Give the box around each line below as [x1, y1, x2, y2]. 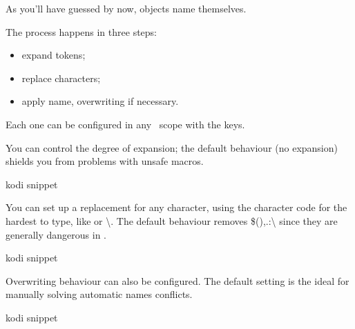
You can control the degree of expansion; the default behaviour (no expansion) [6, 140, 338, 154]
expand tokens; [21, 48, 86, 62]
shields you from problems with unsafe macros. [6, 154, 204, 168]
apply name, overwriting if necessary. [21, 94, 179, 108]
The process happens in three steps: [6, 24, 157, 39]
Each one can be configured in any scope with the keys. [6, 117, 245, 131]
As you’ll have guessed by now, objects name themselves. [6, 1, 247, 15]
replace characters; [21, 70, 101, 85]
